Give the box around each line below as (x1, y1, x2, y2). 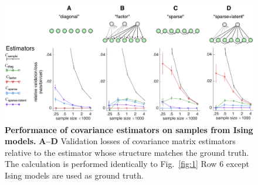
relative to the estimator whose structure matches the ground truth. (5, 146, 249, 158)
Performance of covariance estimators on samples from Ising (5, 123, 253, 135)
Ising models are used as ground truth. (5, 169, 144, 181)
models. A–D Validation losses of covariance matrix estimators (5, 135, 236, 147)
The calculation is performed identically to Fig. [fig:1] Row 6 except (5, 158, 250, 170)
